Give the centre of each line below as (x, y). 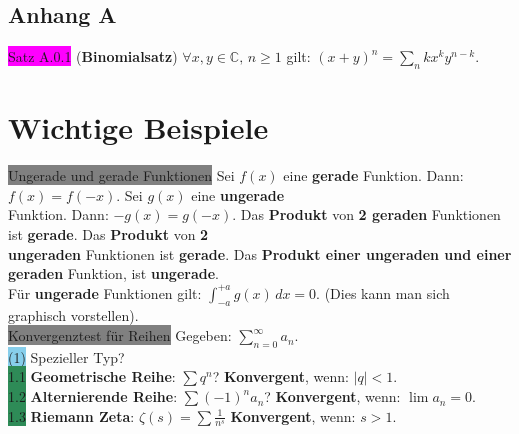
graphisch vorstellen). (73, 315)
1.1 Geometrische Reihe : (92, 376)
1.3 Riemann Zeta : (71, 415)
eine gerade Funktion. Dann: (373, 175)
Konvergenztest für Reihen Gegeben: (120, 335)
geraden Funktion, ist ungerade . (113, 273)
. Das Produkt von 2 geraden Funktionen (366, 214)
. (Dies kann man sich (383, 292)
